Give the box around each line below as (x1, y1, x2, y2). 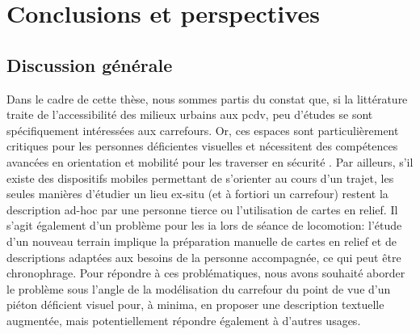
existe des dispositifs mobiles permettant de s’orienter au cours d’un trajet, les (6, 169, 394, 186)
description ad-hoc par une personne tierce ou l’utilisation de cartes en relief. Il (6, 201, 398, 218)
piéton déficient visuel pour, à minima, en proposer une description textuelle (6, 296, 384, 313)
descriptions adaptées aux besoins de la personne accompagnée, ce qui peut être (6, 248, 401, 265)
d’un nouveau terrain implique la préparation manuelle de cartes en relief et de (6, 232, 397, 249)
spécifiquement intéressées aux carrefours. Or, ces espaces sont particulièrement (6, 121, 399, 138)
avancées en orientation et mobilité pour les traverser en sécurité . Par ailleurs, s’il (6, 153, 414, 170)
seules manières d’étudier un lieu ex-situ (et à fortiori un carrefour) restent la (6, 185, 388, 202)
